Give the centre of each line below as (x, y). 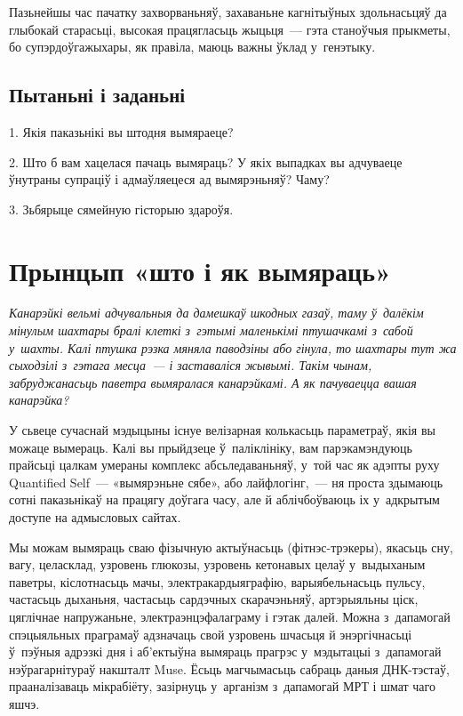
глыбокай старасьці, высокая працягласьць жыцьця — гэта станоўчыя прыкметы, (230, 29)
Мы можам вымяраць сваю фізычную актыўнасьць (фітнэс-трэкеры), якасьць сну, (231, 547)
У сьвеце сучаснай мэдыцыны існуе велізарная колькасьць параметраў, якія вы (222, 430)
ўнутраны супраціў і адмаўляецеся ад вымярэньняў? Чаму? (169, 179)
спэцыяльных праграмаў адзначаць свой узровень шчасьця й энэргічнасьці (211, 634)
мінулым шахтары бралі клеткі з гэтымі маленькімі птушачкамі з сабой (211, 330)
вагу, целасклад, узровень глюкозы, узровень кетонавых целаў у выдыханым (217, 564)
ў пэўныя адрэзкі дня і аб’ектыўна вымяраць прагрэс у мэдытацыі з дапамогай (225, 652)
